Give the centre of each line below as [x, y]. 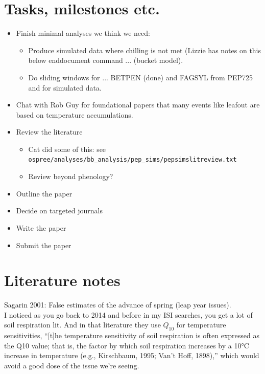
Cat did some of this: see [67, 149]
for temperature [201, 325]
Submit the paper [44, 245]
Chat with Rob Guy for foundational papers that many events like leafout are [138, 105]
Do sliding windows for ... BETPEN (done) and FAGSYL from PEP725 [141, 77]
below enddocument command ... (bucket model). [106, 60]
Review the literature [49, 132]
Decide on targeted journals [59, 211]
